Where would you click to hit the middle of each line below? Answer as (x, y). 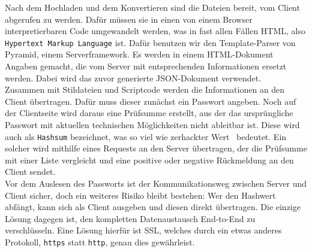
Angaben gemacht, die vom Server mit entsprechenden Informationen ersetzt (146, 66)
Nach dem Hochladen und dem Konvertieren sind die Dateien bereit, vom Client (152, 7)
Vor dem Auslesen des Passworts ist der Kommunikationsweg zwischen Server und (156, 183)
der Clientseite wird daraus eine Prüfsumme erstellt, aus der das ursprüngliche (149, 113)
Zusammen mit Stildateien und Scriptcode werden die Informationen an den (145, 89)
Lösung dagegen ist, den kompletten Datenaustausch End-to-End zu (130, 218)
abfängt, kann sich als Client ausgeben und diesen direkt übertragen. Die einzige (153, 207)
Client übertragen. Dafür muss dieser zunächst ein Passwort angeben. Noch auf (151, 101)
